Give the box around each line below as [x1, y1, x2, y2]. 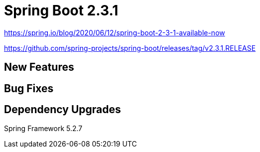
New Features [4, 61, 74, 74]
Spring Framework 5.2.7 [4, 124, 83, 133]
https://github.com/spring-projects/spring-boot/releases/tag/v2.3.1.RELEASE [4, 43, 256, 52]
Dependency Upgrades [4, 103, 121, 116]
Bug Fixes [4, 82, 54, 95]
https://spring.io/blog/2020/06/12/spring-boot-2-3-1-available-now [4, 28, 225, 37]
